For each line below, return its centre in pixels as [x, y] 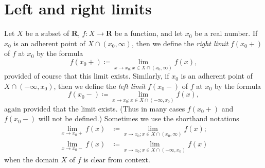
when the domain [31, 160]
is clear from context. [117, 160]
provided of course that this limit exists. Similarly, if [87, 76]
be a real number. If [226, 33]
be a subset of [47, 33]
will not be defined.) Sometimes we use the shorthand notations [139, 118]
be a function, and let [149, 33]
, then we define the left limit [100, 86]
